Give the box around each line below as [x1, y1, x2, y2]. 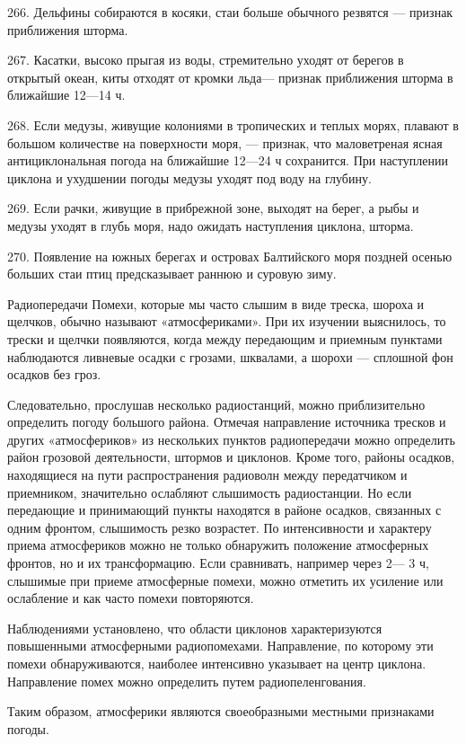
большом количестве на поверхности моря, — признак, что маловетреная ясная [7, 133, 443, 152]
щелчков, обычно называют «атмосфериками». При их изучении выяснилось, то [7, 312, 446, 331]
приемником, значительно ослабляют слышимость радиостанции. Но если [7, 483, 412, 501]
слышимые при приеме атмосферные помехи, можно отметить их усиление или [7, 571, 444, 589]
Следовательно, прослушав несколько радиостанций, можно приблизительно [7, 394, 426, 413]
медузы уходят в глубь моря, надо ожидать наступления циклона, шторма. [7, 216, 414, 235]
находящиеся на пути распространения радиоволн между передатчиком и [7, 465, 408, 484]
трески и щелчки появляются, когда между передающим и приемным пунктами [7, 329, 443, 348]
